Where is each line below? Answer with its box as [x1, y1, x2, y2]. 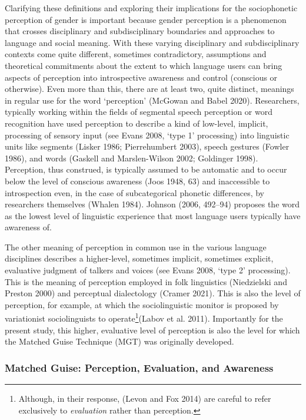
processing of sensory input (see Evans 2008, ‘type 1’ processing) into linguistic [5, 128, 290, 141]
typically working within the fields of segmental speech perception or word [5, 105, 272, 118]
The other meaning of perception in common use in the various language [5, 240, 267, 253]
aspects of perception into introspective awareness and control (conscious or [5, 71, 278, 83]
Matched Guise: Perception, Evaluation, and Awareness [5, 360, 274, 375]
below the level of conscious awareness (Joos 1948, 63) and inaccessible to [5, 174, 270, 187]
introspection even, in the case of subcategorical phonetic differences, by [5, 186, 265, 199]
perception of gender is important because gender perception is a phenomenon [5, 13, 287, 25]
